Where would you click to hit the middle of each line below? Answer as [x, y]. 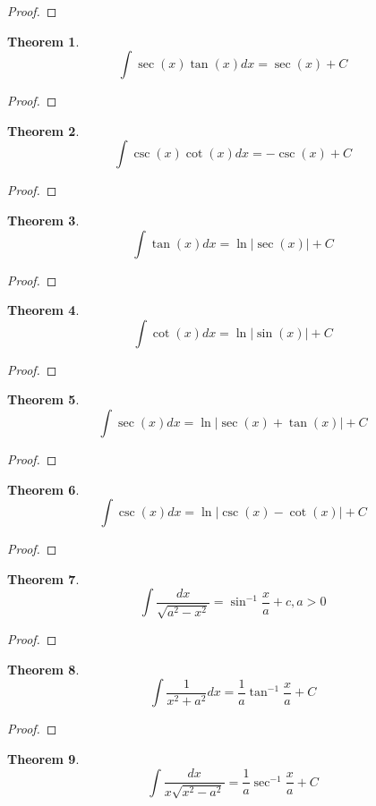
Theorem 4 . [43, 310]
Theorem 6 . [43, 489]
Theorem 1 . [43, 41]
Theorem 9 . [43, 759]
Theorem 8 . [43, 669]
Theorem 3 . [43, 220]
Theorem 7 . [43, 578]
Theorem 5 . [43, 399]
